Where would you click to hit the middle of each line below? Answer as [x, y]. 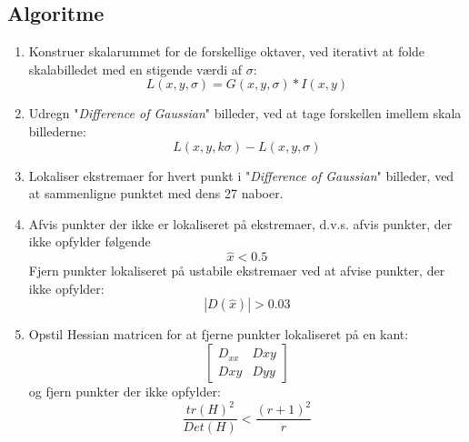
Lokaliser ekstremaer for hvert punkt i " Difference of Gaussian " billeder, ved [241, 175]
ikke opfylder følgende [90, 241]
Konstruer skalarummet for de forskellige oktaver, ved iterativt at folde [227, 51]
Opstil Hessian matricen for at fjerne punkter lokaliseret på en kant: [219, 334]
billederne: [57, 131]
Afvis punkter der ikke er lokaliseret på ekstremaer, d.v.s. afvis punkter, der [240, 223]
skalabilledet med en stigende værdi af [135, 69]
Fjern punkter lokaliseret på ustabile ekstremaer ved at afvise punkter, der [237, 271]
